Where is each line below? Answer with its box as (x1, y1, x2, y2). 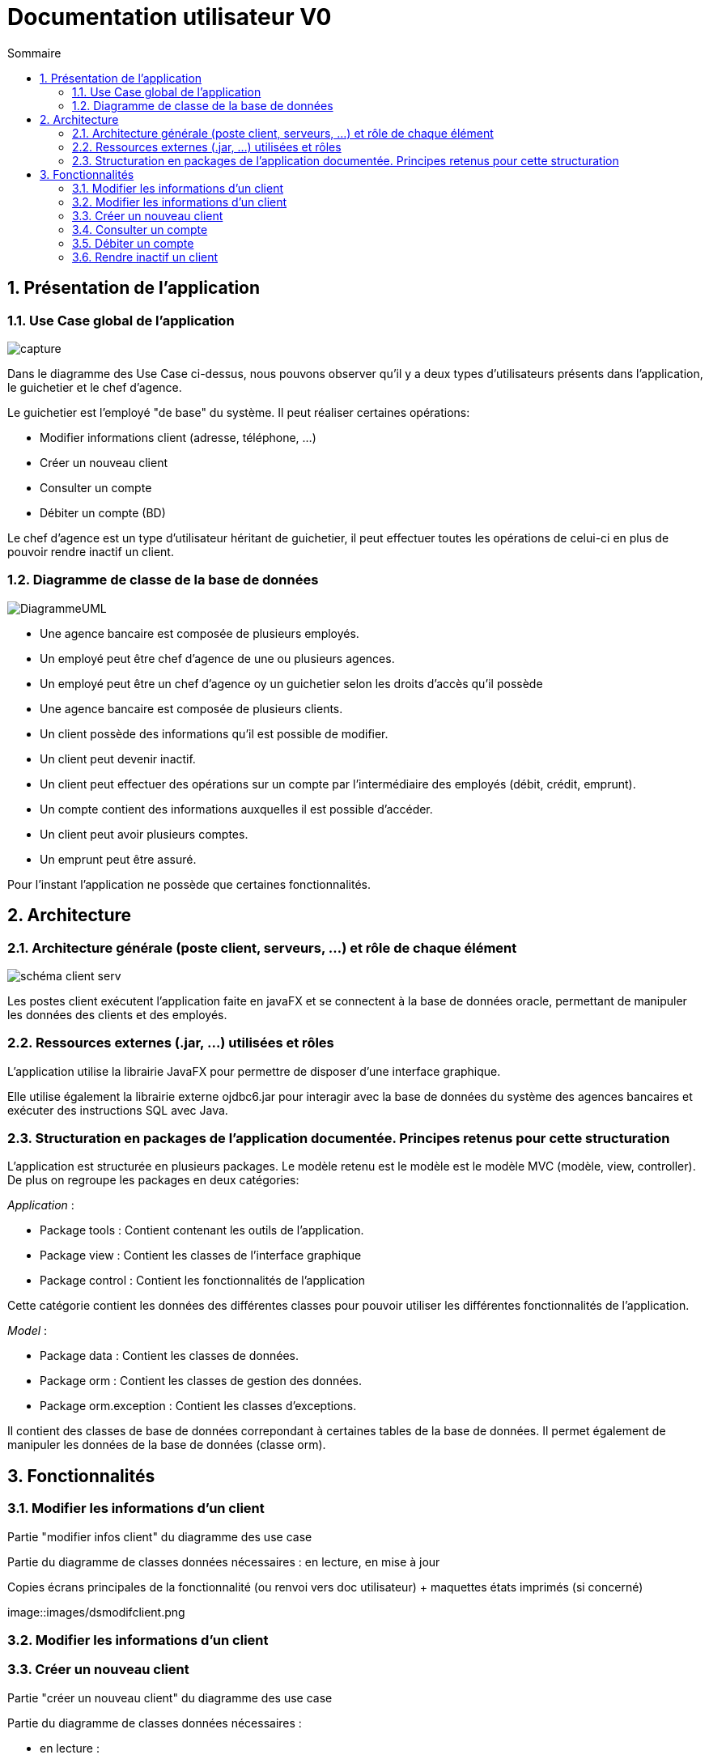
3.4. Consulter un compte (72, 222, 208, 236)
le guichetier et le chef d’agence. (7, 380, 182, 394)
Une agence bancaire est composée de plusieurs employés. (40, 626, 359, 640)
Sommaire (7, 45, 62, 60)
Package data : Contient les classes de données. (40, 1349, 299, 1363)
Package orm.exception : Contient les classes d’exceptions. (40, 1399, 357, 1413)
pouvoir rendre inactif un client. (7, 544, 174, 559)
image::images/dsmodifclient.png (7, 1604, 185, 1619)
